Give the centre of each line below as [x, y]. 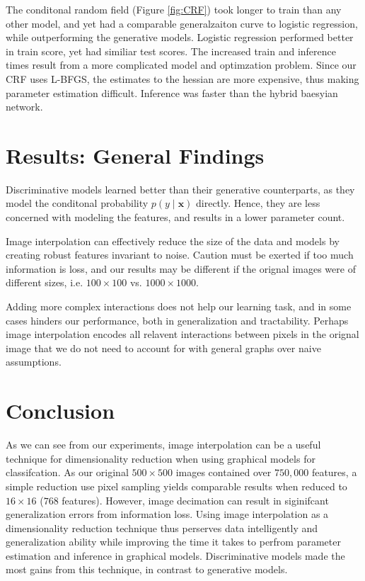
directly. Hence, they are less [258, 203]
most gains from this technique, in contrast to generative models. [147, 569]
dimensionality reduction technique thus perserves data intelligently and [162, 528]
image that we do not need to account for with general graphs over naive [163, 348]
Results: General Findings [135, 155]
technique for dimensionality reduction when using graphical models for [161, 458]
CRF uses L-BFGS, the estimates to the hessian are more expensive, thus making [182, 78]
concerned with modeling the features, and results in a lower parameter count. [175, 217]
